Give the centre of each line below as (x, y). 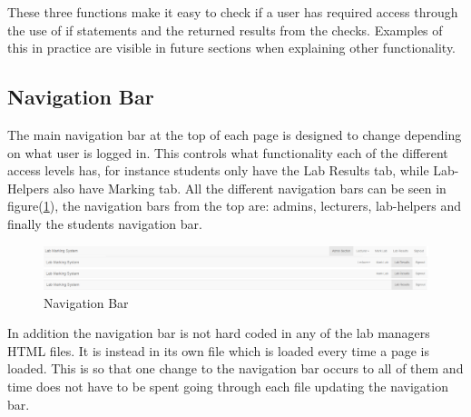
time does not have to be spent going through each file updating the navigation (228, 386)
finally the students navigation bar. (105, 223)
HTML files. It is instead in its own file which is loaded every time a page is (218, 350)
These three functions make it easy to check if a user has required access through (233, 12)
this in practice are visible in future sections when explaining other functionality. (232, 48)
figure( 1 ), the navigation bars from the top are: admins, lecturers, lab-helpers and (234, 206)
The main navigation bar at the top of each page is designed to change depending (235, 134)
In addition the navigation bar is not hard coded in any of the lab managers (219, 333)
